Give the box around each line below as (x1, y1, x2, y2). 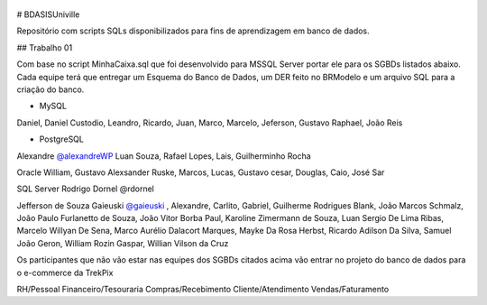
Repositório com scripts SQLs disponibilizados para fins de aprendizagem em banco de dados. (16, 25, 370, 36)
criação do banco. (16, 84, 85, 95)
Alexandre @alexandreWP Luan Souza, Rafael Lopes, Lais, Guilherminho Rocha (16, 150, 311, 162)
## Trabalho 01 (16, 42, 73, 53)
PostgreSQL (39, 134, 85, 144)
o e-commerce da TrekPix (16, 267, 114, 278)
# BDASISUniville (16, 9, 80, 20)
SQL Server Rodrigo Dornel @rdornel (16, 183, 155, 194)
